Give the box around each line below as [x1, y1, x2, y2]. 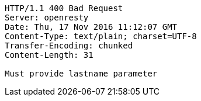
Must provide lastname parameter [5, 69, 158, 78]
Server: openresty [5, 13, 89, 22]
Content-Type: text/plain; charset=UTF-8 [5, 32, 197, 41]
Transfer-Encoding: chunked [5, 41, 133, 50]
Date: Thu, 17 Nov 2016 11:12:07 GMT [5, 22, 178, 32]
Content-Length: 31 [5, 50, 93, 60]
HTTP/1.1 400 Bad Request [5, 4, 123, 13]
